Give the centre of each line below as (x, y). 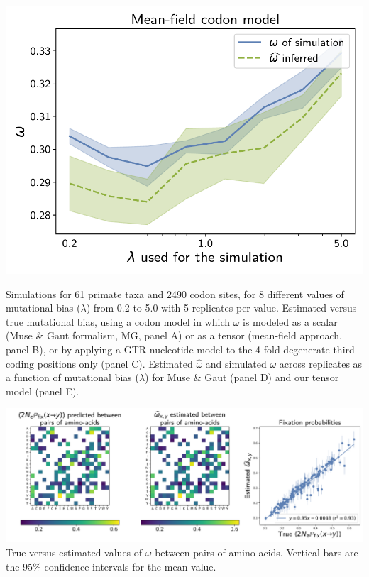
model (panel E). (43, 391)
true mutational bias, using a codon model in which (118, 321)
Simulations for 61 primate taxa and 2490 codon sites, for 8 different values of (175, 293)
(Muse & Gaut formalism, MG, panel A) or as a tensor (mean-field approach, (174, 335)
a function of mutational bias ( (72, 377)
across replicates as (321, 363)
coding (20, 363)
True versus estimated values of (74, 552)
